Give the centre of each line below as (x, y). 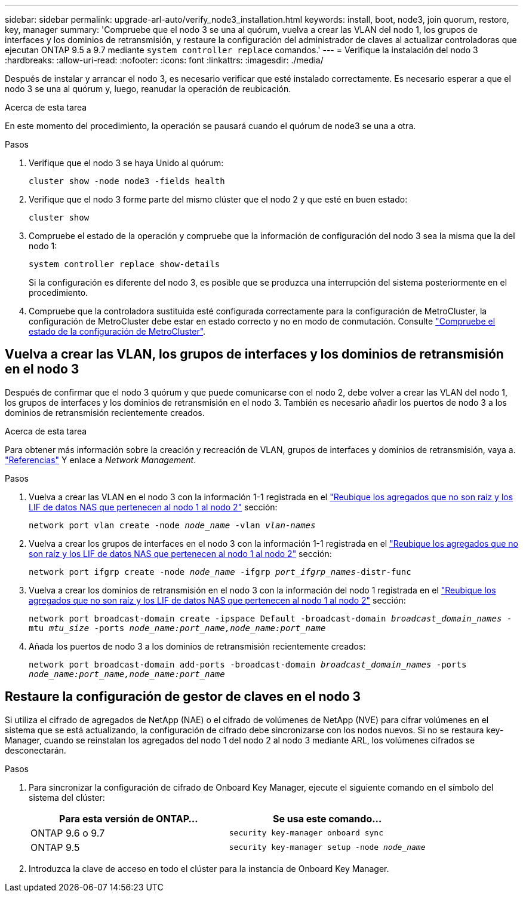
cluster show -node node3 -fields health (127, 181)
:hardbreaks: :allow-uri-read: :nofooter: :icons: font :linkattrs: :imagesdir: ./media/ (164, 60)
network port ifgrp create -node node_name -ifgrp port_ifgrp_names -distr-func (220, 572)
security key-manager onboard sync (306, 833)
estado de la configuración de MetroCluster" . (117, 331)
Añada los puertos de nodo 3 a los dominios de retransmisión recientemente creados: (197, 646)
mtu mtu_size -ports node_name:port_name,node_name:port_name (177, 628)
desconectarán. (36, 750)
